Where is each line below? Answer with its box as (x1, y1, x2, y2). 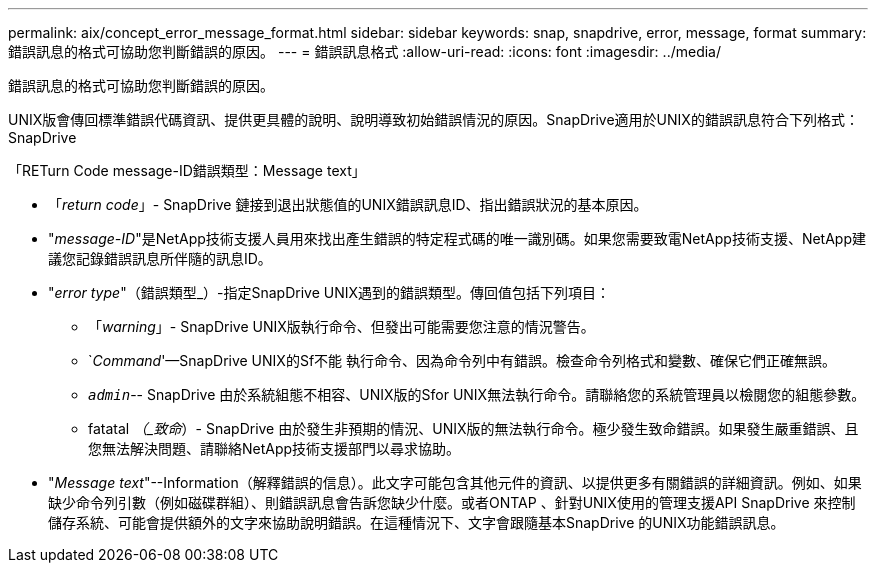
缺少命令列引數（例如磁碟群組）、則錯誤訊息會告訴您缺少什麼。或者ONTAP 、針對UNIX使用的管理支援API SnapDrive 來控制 (48, 494, 856, 511)
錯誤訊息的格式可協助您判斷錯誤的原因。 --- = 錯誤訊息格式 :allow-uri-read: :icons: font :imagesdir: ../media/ (8, 43, 722, 60)
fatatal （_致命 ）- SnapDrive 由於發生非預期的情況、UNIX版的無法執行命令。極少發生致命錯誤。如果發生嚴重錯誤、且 (88, 420, 859, 437)
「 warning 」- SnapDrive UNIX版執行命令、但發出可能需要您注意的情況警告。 (88, 318, 595, 335)
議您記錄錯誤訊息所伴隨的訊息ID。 (48, 250, 272, 267)
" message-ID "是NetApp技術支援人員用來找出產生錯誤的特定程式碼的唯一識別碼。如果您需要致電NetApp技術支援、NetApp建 (48, 230, 866, 247)
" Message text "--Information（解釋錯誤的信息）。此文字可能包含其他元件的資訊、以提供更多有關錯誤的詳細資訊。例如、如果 (48, 474, 862, 491)
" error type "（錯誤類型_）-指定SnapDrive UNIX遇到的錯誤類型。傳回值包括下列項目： (48, 284, 611, 301)
